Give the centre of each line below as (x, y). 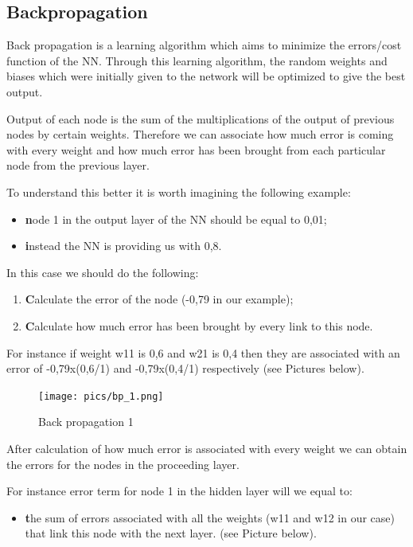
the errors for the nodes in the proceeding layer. (123, 464)
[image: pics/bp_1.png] (101, 396)
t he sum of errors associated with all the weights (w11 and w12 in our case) (210, 517)
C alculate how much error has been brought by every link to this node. (199, 325)
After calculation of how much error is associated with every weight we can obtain (207, 448)
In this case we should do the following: (103, 272)
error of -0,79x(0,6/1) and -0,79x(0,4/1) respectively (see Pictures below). (185, 368)
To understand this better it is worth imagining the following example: (179, 191)
